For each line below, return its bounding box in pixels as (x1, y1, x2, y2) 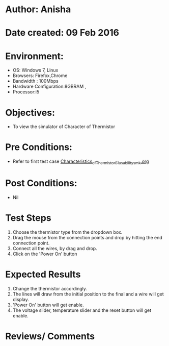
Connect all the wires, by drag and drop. (12, 245, 98, 251)
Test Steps (5, 212, 52, 224)
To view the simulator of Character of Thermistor (12, 123, 116, 130)
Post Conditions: (5, 178, 77, 189)
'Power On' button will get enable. (12, 302, 84, 308)
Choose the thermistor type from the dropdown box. (12, 229, 123, 235)
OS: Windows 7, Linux (12, 67, 59, 73)
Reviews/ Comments (5, 330, 95, 342)
